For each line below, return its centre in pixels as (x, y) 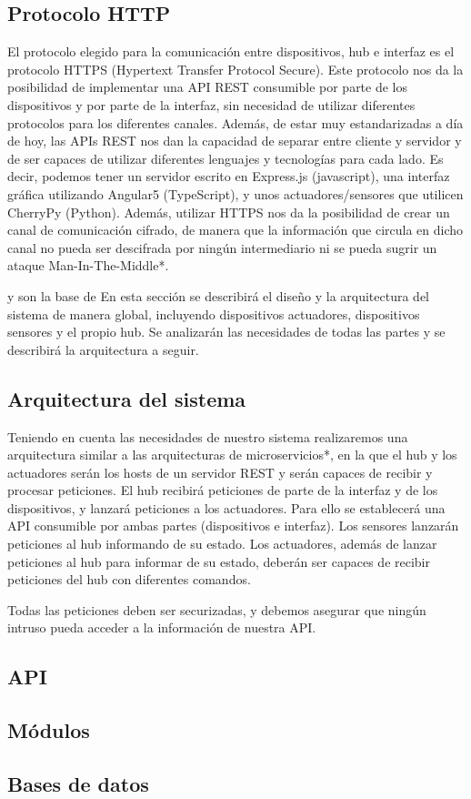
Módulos (49, 730)
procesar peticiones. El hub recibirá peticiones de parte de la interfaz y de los (223, 490)
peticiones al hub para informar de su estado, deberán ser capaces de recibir (219, 561)
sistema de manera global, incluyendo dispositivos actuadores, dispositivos (214, 314)
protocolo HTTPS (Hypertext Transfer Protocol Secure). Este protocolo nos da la (235, 69)
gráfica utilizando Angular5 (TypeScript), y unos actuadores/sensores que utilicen (235, 193)
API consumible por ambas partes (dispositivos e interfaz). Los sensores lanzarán (233, 526)
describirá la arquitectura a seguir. (103, 349)
